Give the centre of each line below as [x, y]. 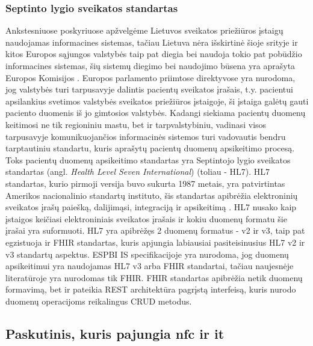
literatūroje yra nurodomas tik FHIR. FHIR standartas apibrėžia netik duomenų [154, 277]
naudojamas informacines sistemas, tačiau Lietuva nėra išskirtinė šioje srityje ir [152, 42]
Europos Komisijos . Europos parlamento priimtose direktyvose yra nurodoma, [150, 77]
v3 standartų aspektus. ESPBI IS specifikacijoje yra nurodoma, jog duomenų [147, 254]
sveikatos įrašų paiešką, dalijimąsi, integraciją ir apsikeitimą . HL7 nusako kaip [151, 207]
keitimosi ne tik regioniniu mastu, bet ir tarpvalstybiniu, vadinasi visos [136, 124]
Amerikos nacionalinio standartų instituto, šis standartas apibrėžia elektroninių [152, 195]
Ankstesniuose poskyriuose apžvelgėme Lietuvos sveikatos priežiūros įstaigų [144, 30]
